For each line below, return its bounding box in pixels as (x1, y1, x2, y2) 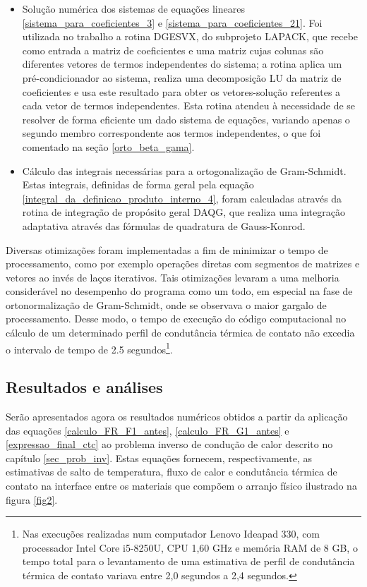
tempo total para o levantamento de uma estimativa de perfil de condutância (22, 554, 355, 569)
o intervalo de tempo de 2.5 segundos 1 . (6, 339, 173, 356)
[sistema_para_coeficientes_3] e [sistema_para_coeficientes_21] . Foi (22, 15, 323, 30)
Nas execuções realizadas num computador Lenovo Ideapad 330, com (22, 526, 320, 541)
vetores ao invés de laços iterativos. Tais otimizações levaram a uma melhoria (6, 270, 339, 284)
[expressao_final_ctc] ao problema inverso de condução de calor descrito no (6, 437, 333, 452)
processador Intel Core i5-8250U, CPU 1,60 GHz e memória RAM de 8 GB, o (22, 540, 358, 555)
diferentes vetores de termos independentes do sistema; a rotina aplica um (22, 56, 342, 71)
